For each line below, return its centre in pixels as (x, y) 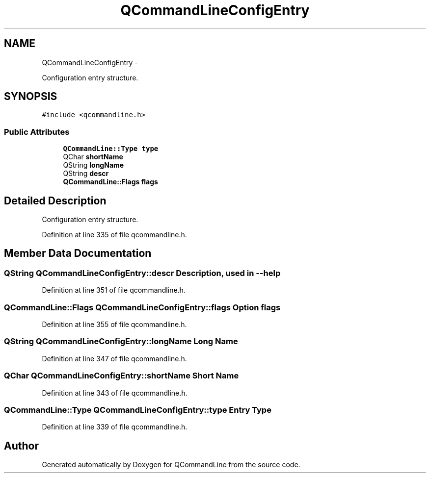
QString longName (94, 165)
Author (21, 446)
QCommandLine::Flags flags (110, 182)
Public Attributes (37, 132)
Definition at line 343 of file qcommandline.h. (115, 393)
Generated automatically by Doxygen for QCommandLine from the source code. (171, 465)
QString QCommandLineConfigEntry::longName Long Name (121, 341)
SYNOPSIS (31, 97)
